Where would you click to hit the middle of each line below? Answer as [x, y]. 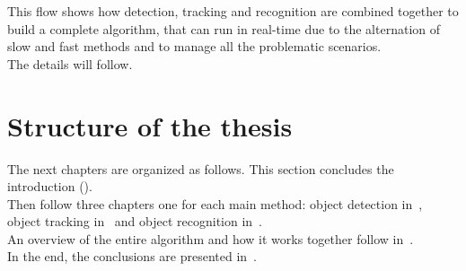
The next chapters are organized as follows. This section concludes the [201, 168]
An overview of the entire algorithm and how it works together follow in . [211, 238]
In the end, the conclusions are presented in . [132, 256]
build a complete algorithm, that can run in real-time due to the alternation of [224, 28]
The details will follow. [70, 63]
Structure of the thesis [150, 125]
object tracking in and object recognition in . [135, 221]
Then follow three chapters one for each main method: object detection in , [215, 203]
